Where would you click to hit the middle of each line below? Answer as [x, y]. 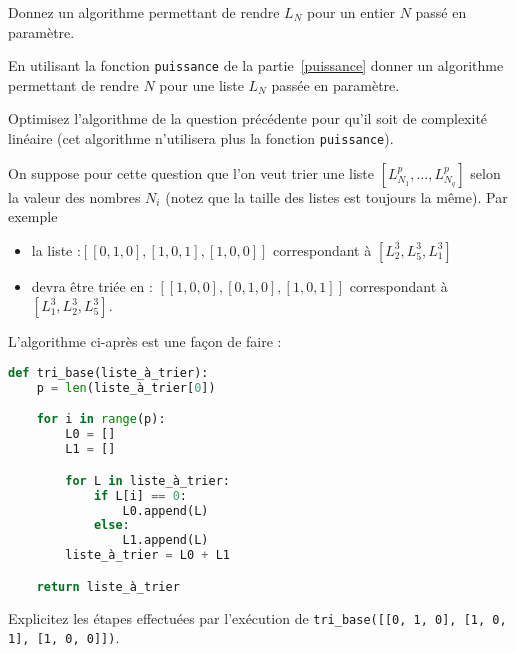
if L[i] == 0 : [140, 495]
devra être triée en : [92, 285]
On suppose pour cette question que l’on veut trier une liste [191, 172]
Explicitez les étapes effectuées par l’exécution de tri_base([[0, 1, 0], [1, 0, [257, 617]
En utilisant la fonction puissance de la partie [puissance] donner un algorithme [256, 65]
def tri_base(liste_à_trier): [108, 373]
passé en [441, 12]
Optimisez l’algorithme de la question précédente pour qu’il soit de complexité [248, 118]
